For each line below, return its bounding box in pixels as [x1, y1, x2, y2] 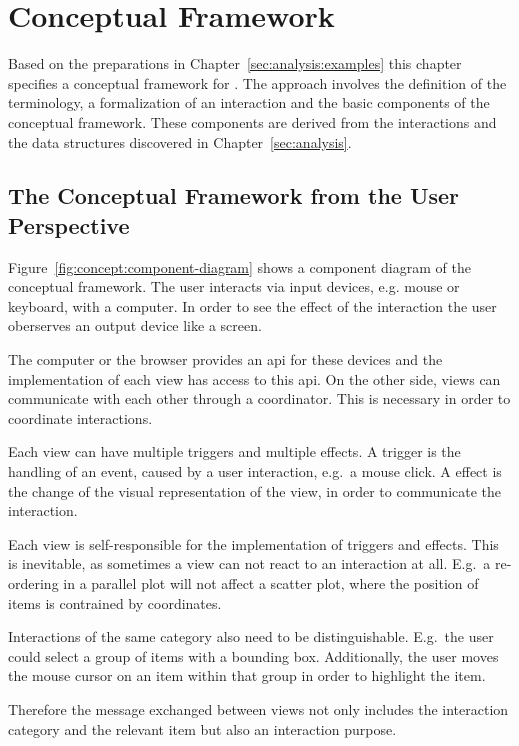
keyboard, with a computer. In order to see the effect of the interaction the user [8, 295, 497, 316]
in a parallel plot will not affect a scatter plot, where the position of [63, 573, 479, 593]
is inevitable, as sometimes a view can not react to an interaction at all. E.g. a [8, 553, 491, 574]
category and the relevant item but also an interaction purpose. [8, 718, 397, 739]
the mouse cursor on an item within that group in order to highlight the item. [8, 665, 486, 686]
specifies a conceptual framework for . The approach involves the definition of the [8, 72, 507, 93]
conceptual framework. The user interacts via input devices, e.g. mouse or [8, 276, 460, 297]
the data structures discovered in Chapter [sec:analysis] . [8, 131, 352, 152]
